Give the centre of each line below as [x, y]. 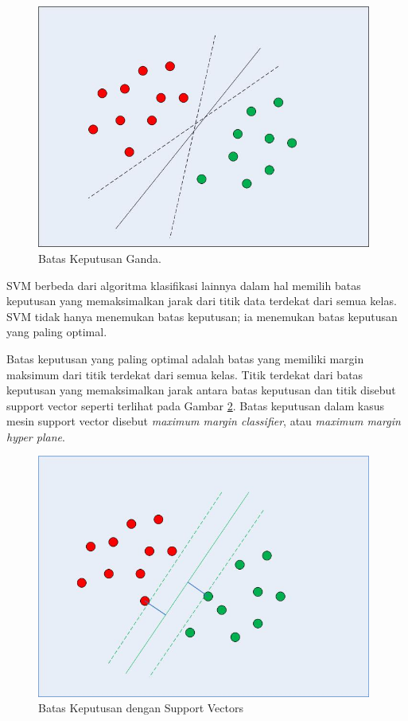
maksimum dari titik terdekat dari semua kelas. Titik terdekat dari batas [185, 374]
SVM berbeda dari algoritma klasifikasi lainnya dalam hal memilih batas [184, 285]
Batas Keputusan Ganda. [100, 258]
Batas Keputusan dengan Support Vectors [141, 708]
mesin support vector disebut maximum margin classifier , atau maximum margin [204, 421]
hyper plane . [36, 436]
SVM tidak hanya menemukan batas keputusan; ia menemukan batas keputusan [202, 316]
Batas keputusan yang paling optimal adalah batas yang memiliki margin [185, 358]
